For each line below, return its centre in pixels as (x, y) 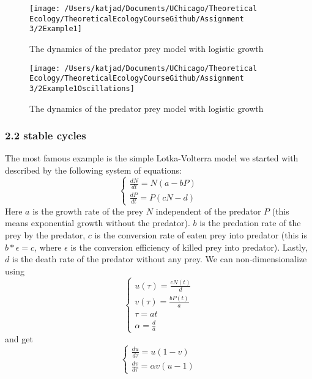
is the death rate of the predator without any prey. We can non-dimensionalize (159, 259)
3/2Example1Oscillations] (82, 88)
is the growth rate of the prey (88, 211)
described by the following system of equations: (93, 170)
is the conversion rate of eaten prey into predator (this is (201, 234)
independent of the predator (208, 211)
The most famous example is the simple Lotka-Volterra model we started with (152, 158)
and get (19, 338)
